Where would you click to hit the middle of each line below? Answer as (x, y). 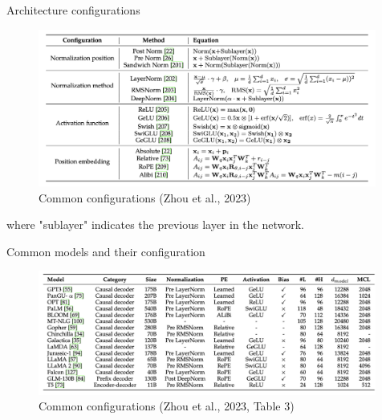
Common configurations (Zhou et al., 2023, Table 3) (167, 406)
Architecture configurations (73, 10)
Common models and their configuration (106, 251)
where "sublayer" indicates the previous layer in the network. (155, 224)
